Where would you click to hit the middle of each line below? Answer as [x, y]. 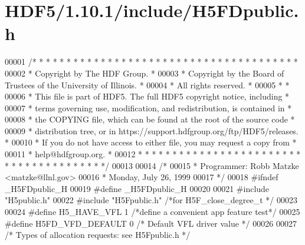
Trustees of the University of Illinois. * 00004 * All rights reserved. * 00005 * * [147, 85]
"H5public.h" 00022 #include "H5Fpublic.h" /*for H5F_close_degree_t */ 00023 [151, 200]
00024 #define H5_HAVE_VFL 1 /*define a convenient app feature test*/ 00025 [152, 212]
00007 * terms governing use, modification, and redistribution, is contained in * [148, 107]
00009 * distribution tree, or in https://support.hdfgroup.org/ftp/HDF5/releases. [152, 130]
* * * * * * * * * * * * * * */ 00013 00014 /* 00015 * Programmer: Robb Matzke [152, 165]
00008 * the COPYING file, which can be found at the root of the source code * [150, 119]
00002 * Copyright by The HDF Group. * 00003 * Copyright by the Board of [145, 73]
